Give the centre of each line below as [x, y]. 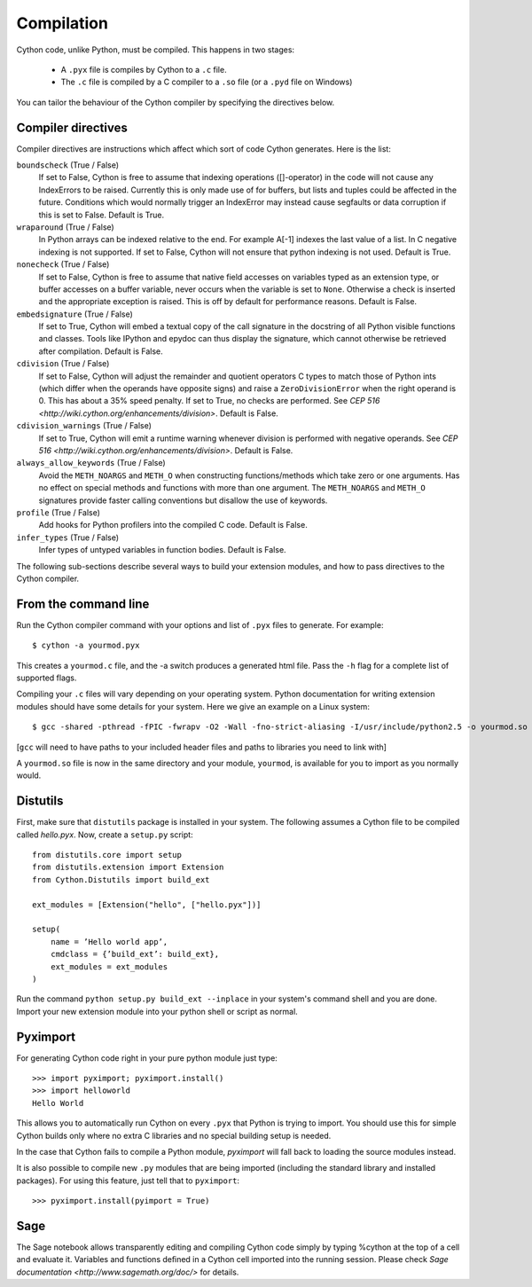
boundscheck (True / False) [68, 165]
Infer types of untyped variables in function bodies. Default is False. [163, 550]
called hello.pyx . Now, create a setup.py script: [105, 835]
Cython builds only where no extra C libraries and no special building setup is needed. [174, 1135]
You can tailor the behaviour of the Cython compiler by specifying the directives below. [176, 102]
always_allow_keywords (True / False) [91, 463]
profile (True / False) [59, 512]
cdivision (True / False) [63, 364]
